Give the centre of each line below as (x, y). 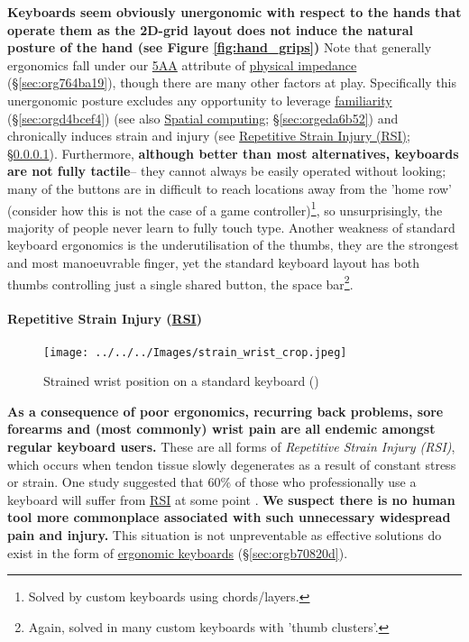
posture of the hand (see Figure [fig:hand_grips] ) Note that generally (220, 47)
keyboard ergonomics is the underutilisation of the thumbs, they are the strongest (233, 245)
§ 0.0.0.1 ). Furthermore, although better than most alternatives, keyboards (233, 153)
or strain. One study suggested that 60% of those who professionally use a (212, 482)
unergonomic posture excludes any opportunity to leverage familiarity (200, 100)
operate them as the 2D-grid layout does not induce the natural (211, 29)
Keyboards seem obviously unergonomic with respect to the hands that (234, 12)
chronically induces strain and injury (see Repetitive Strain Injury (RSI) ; (209, 136)
